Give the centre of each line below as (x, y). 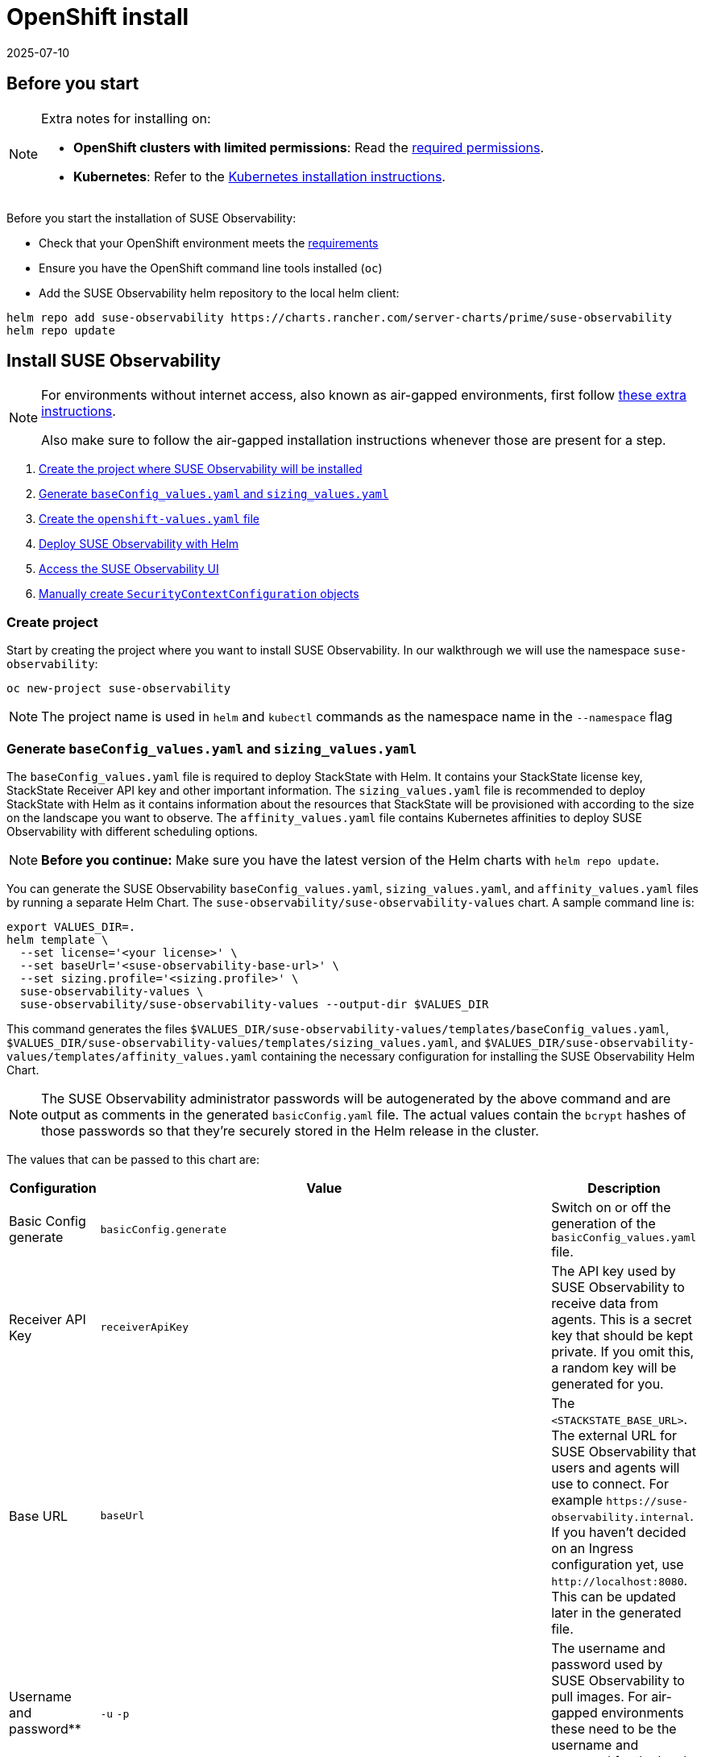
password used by (607, 1664)
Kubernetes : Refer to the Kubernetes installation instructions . (259, 176)
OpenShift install (98, 17)
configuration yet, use (618, 1564)
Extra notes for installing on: (126, 118)
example (577, 1499)
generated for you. (608, 1383)
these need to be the (614, 1728)
